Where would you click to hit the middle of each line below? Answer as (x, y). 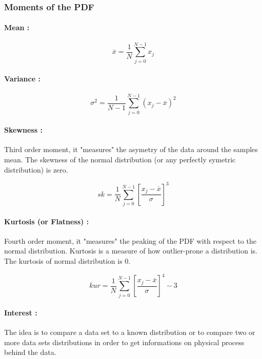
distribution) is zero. (36, 169)
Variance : (22, 79)
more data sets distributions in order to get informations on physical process (124, 342)
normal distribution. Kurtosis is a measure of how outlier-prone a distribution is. (131, 251)
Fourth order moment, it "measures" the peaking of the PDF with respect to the (130, 240)
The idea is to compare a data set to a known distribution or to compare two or (130, 332)
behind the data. (30, 352)
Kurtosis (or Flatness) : (47, 221)
